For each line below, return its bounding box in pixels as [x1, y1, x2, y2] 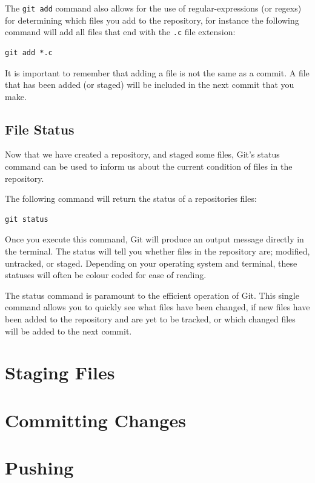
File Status [5, 119, 75, 138]
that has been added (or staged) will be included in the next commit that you [5, 78, 294, 91]
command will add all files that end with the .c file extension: [5, 25, 236, 38]
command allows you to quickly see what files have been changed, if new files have [5, 301, 310, 313]
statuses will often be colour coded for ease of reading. [5, 268, 207, 281]
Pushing [5, 455, 74, 480]
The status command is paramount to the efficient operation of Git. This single [5, 288, 299, 301]
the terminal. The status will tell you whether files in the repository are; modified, [5, 245, 310, 258]
